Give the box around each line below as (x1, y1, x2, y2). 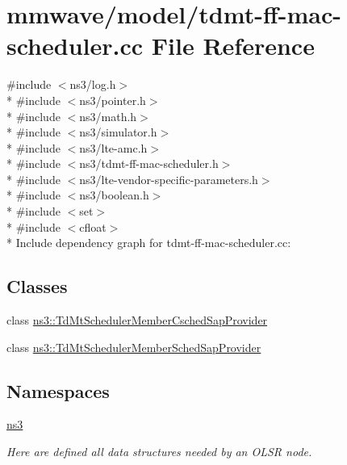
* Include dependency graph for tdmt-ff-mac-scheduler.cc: (6, 234, 291, 251)
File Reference (151, 29, 315, 62)
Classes (6, 274, 68, 299)
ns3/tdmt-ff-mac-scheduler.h (79, 155, 219, 172)
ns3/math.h (79, 107, 137, 124)
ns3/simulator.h (79, 124, 157, 140)
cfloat (79, 218, 107, 235)
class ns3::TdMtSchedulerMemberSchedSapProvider (6, 338, 261, 355)
